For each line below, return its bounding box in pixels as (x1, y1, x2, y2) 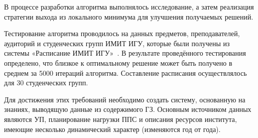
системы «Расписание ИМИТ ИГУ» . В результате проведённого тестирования (4, 48, 246, 58)
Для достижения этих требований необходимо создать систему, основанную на (4, 94, 245, 104)
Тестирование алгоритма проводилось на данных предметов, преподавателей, (4, 28, 240, 39)
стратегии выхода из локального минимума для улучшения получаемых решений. (4, 11, 253, 22)
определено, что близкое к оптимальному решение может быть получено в (4, 57, 232, 68)
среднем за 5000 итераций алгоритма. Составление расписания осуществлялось (4, 67, 247, 78)
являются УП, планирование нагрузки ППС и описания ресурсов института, (4, 113, 237, 124)
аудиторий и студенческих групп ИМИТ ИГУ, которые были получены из (4, 38, 230, 48)
